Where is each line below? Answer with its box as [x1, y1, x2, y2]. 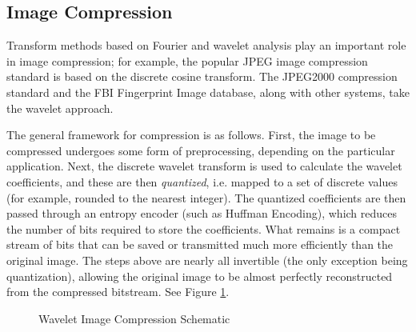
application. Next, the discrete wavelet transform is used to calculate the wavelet [6, 158, 402, 174]
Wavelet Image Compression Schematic [38, 310, 230, 326]
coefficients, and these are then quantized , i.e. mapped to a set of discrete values [6, 173, 398, 190]
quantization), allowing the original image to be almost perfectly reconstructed [6, 267, 393, 284]
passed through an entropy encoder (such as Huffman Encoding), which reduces [6, 205, 398, 222]
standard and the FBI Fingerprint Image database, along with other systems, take [6, 83, 410, 100]
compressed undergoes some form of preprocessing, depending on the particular [6, 142, 395, 158]
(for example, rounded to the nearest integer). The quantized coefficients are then [6, 189, 406, 206]
